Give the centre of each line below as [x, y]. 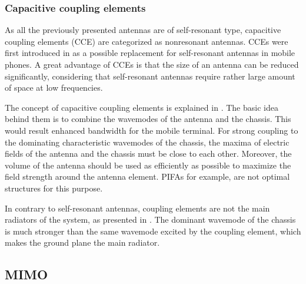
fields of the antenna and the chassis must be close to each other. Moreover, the [148, 153]
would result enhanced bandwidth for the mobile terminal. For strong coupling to [152, 130]
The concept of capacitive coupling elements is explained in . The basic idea [142, 107]
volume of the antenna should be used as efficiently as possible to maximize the [148, 165]
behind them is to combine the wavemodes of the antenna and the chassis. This [148, 119]
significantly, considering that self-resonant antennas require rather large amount [150, 76]
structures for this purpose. [54, 188]
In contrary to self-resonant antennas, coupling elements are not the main [137, 208]
